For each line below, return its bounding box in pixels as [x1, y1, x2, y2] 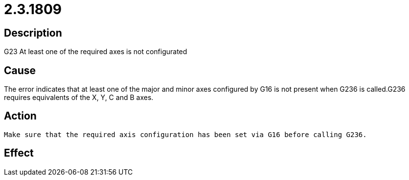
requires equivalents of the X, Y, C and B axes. [4, 93, 154, 102]
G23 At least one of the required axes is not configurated [4, 47, 187, 56]
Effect [4, 147, 34, 160]
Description [4, 26, 62, 39]
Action [4, 110, 37, 122]
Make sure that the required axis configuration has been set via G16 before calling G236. [4, 130, 367, 139]
